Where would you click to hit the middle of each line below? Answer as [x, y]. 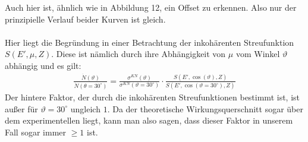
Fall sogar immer [36, 132]
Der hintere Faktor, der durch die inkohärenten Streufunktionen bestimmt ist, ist [153, 97]
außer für [21, 108]
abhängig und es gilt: [43, 65]
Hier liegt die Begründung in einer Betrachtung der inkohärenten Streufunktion [150, 42]
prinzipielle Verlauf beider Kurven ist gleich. [85, 19]
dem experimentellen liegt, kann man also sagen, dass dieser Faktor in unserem [149, 120]
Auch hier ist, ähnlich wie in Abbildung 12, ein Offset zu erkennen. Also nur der [151, 7]
